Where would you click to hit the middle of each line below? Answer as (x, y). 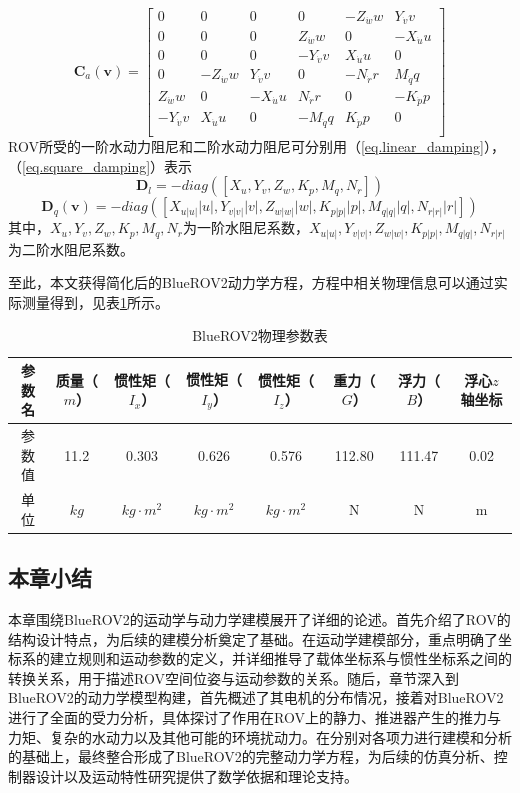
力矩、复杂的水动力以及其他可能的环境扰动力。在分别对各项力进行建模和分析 (260, 736)
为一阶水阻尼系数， (246, 227)
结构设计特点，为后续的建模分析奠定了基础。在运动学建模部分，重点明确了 (253, 638)
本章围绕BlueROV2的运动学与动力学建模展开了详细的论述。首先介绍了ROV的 (259, 618)
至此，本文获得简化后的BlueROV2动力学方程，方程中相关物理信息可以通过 (251, 282)
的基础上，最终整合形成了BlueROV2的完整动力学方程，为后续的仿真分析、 (251, 756)
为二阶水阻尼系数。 (71, 248)
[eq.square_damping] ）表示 (107, 165)
